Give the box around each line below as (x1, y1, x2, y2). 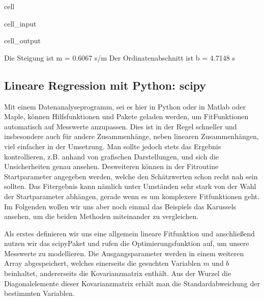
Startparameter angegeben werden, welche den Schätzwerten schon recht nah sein (4, 171, 258, 181)
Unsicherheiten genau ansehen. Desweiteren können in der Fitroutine (4, 161, 219, 172)
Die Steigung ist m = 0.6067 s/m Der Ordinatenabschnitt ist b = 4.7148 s (4, 52, 235, 63)
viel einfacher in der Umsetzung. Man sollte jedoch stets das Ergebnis (4, 141, 221, 151)
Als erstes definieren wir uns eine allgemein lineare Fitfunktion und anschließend (4, 228, 255, 238)
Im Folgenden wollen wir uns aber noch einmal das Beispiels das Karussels (4, 201, 237, 211)
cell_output (4, 35, 41, 46)
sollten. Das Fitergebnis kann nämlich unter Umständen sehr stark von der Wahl (4, 181, 256, 192)
